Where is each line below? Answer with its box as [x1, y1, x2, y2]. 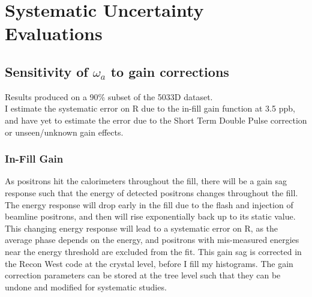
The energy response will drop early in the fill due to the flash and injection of [5, 198, 293, 211]
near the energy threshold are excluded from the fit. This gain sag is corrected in [5, 245, 302, 257]
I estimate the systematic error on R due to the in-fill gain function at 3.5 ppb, [5, 102, 295, 115]
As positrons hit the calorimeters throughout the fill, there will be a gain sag [5, 175, 287, 187]
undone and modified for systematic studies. [5, 280, 167, 293]
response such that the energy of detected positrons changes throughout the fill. [5, 186, 298, 199]
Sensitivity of [5, 62, 88, 80]
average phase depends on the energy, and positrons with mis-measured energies [5, 233, 299, 246]
